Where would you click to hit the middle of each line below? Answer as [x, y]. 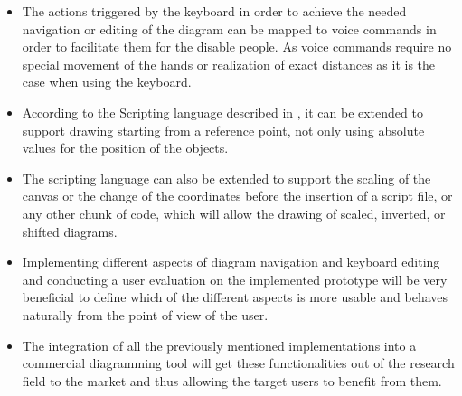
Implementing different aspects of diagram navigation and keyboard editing [231, 262]
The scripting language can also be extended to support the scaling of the [226, 178]
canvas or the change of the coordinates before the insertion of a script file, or [237, 196]
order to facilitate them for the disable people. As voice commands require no [237, 47]
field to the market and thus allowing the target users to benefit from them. [232, 380]
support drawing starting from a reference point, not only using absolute [223, 130]
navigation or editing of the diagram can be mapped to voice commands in [229, 28]
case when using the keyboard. [107, 82]
